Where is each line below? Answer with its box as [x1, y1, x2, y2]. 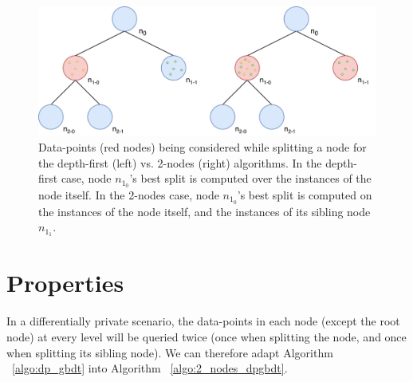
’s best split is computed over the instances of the [129, 170, 372, 187]
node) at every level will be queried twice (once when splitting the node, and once [6, 328, 407, 345]
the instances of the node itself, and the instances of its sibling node [38, 203, 371, 219]
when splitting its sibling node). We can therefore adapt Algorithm [6, 344, 333, 360]
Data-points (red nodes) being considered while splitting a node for [38, 138, 367, 155]
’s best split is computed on [237, 186, 372, 203]
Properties [6, 266, 124, 299]
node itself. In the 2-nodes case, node [38, 186, 219, 203]
